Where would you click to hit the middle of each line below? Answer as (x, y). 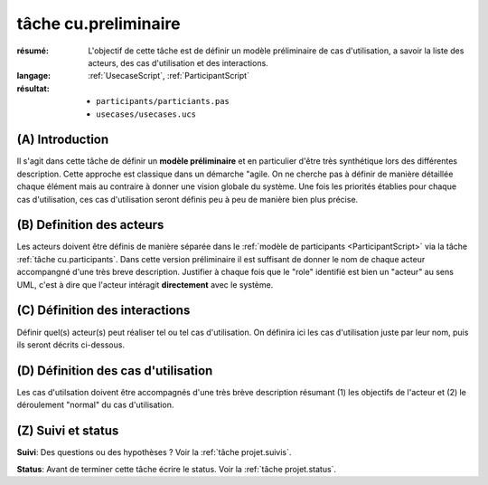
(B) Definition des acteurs (90, 225)
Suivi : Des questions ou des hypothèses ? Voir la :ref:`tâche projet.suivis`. (154, 452)
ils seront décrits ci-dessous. (71, 345)
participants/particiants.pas (163, 101)
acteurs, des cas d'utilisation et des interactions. (178, 62)
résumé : (33, 51)
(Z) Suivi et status (68, 431)
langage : (34, 76)
